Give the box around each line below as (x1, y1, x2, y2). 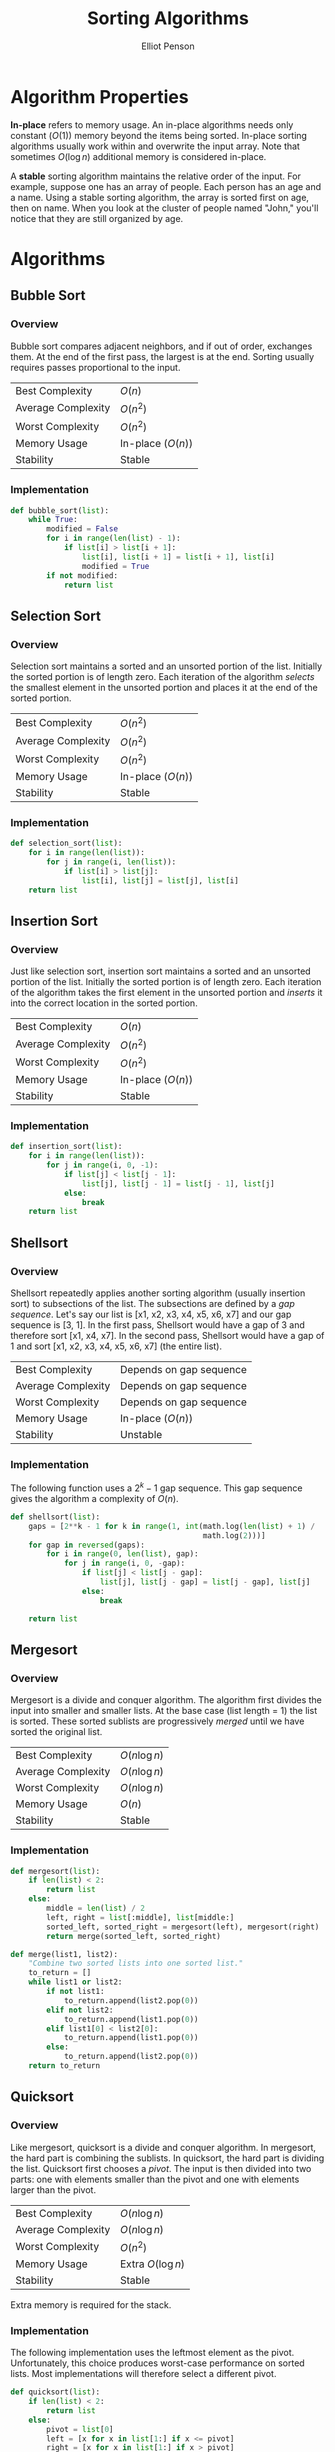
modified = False (46, 524, 118, 534)
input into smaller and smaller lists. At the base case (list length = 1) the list (10, 1705, 318, 1717)
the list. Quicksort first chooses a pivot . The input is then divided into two (10, 2162, 312, 2174)
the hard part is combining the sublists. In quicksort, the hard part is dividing (10, 2152, 325, 2164)
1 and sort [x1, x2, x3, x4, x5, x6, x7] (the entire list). (10, 1340, 223, 1352)
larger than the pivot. (10, 2183, 97, 2196)
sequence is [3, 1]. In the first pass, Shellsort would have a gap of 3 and (10, 1318, 305, 1331)
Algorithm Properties (10, 85, 189, 108)
